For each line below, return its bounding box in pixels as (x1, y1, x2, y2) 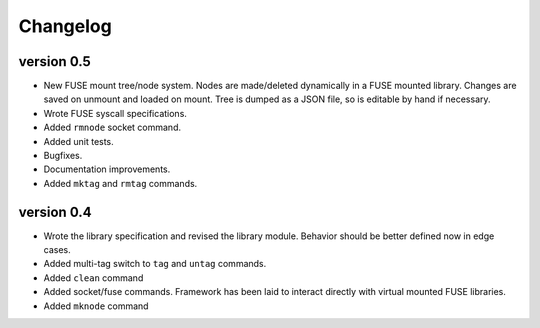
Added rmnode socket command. (43, 121, 182, 134)
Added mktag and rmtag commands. (43, 177, 198, 189)
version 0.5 (18, 53, 92, 70)
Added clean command (43, 271, 144, 284)
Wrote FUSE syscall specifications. (43, 107, 187, 119)
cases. (43, 244, 71, 256)
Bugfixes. (43, 150, 83, 162)
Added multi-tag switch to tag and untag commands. (43, 258, 267, 270)
